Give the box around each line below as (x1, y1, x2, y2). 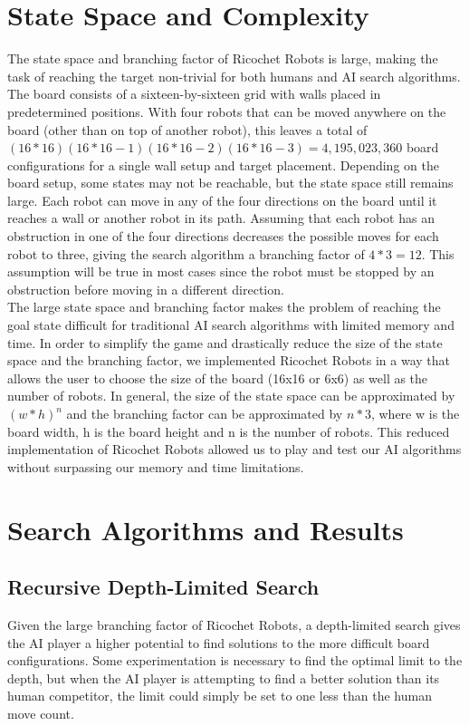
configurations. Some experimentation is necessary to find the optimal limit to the (7, 651, 463, 670)
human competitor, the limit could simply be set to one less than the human (7, 686, 432, 705)
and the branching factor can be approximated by (66, 404, 343, 422)
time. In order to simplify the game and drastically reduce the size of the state (7, 333, 443, 352)
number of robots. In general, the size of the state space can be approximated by (7, 386, 455, 405)
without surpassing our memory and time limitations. (7, 457, 304, 476)
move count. (7, 703, 74, 722)
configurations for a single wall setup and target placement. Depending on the (7, 155, 439, 174)
